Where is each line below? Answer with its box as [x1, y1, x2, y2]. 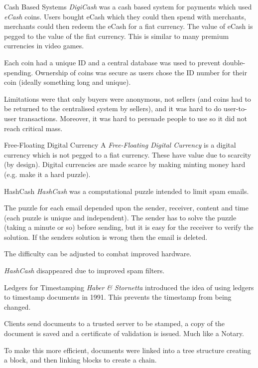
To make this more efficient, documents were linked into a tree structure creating [4, 345, 251, 355]
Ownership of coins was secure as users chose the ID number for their [35, 67, 247, 77]
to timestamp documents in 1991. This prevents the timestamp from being [4, 292, 232, 302]
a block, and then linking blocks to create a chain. [4, 355, 157, 365]
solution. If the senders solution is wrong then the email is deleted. [4, 231, 208, 242]
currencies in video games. [4, 40, 84, 51]
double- [222, 57, 246, 67]
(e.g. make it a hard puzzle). [4, 169, 91, 179]
